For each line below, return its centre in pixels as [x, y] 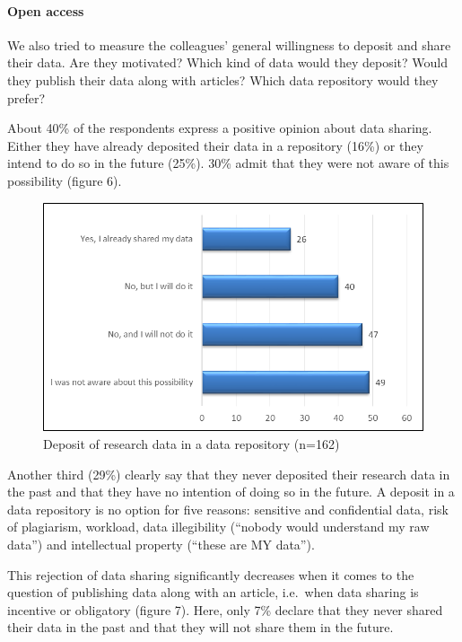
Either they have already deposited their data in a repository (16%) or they [215, 145]
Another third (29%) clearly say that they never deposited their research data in [229, 474]
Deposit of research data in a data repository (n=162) [192, 443]
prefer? [26, 97]
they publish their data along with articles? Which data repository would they [223, 79]
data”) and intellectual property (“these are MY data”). [161, 544]
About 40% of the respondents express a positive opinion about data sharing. [220, 128]
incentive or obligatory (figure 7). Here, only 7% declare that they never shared [225, 609]
